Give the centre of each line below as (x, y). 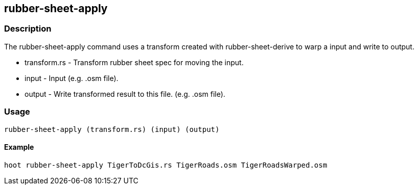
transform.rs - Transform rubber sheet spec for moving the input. (134, 62)
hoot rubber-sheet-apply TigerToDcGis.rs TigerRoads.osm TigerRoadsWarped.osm (166, 165)
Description (28, 29)
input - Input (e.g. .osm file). (72, 78)
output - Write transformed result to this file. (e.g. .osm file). (125, 94)
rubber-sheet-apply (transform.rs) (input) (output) (112, 129)
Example (19, 147)
